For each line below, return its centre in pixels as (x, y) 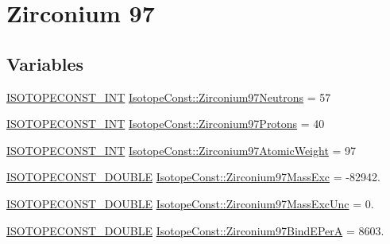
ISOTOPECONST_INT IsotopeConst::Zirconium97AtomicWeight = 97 (181, 150)
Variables (45, 63)
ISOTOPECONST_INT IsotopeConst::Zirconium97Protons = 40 (166, 124)
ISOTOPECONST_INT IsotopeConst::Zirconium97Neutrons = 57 (169, 97)
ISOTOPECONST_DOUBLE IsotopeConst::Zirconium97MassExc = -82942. (193, 177)
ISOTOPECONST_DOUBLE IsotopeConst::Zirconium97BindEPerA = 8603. (195, 230)
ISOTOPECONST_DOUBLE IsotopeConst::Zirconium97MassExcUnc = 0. (190, 203)
